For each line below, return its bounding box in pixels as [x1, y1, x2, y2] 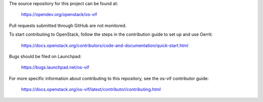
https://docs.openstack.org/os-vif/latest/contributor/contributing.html [21, 87, 161, 92]
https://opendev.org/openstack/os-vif [21, 12, 97, 17]
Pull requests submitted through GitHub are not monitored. [9, 22, 127, 29]
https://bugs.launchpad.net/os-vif [21, 64, 90, 70]
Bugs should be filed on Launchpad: [9, 53, 82, 59]
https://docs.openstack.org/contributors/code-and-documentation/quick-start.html [21, 43, 188, 48]
